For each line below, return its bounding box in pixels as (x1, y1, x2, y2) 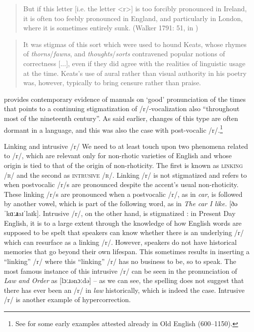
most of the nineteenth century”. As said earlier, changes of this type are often (4, 113, 238, 123)
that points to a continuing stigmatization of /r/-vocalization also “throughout (4, 103, 240, 114)
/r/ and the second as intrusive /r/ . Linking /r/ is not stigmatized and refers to (4, 169, 247, 180)
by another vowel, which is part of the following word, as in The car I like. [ (4, 198, 232, 209)
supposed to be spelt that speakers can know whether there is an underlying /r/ (4, 227, 244, 237)
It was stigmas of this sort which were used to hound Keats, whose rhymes (23, 39, 247, 49)
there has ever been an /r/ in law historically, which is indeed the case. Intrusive (4, 285, 245, 295)
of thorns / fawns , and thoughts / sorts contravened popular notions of (23, 48, 225, 59)
